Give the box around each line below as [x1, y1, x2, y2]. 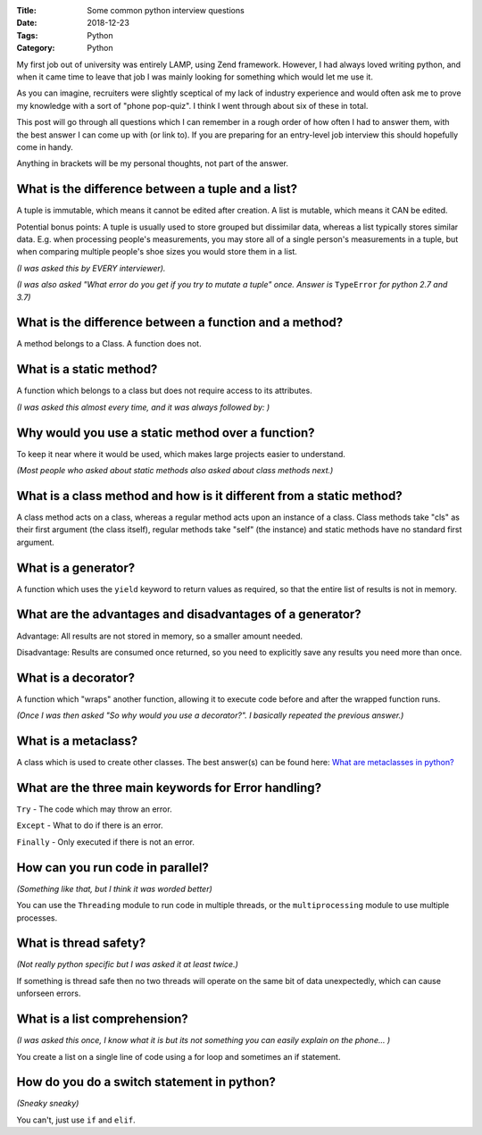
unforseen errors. [16, 988, 81, 999]
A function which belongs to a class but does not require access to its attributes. [16, 385, 312, 396]
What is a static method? [16, 362, 158, 377]
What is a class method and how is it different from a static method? [16, 488, 403, 504]
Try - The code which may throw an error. [16, 804, 173, 814]
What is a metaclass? [16, 733, 138, 749]
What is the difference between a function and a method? [16, 315, 344, 330]
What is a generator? [16, 560, 136, 575]
